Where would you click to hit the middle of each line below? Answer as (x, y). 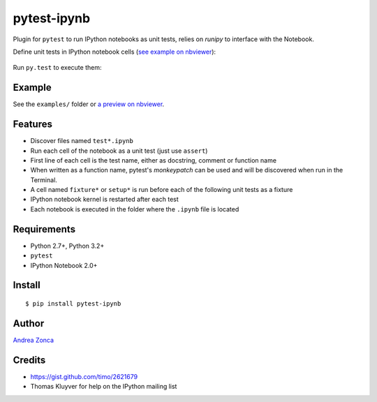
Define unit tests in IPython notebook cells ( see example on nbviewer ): (114, 52)
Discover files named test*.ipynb (82, 141)
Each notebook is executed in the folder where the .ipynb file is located (135, 209)
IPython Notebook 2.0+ (64, 265)
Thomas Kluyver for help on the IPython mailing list (104, 387)
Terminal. (44, 180)
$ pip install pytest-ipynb (73, 303)
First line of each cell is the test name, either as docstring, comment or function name (154, 160)
